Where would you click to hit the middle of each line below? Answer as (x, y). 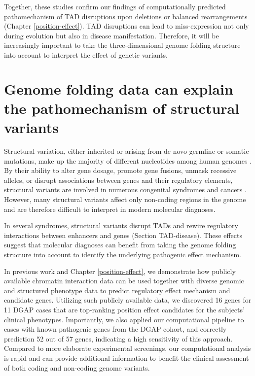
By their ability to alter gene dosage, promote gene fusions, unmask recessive (120, 170)
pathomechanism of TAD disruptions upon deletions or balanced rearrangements (126, 16)
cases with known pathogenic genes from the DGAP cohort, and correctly (115, 329)
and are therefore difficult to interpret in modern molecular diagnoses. (110, 209)
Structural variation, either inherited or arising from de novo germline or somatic (127, 151)
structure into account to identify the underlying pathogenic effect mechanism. (123, 254)
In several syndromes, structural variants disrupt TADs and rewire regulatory (121, 225)
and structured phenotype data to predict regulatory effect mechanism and (117, 290)
